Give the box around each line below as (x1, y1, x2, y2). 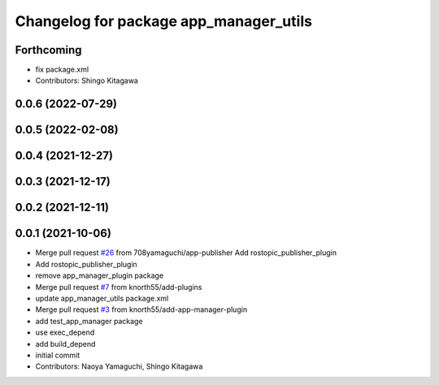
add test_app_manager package (35, 316, 143, 326)
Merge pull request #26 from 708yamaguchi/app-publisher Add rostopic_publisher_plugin (35, 248, 337, 257)
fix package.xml (35, 65, 89, 75)
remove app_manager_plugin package (35, 270, 164, 280)
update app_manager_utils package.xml (35, 293, 169, 303)
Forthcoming (15, 43, 82, 57)
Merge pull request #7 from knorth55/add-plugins (35, 282, 202, 292)
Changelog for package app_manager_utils (15, 12, 313, 30)
